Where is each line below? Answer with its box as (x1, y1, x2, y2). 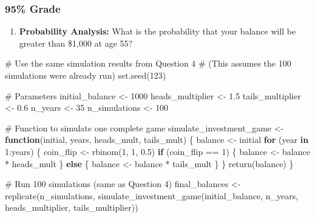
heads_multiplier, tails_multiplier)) (5, 201, 138, 214)
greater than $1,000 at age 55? (19, 36, 133, 49)
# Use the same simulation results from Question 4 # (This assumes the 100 (5, 57, 291, 70)
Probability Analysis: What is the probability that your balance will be (19, 25, 296, 38)
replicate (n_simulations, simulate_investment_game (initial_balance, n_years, (5, 189, 299, 202)
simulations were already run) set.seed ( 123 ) (5, 69, 166, 81)
